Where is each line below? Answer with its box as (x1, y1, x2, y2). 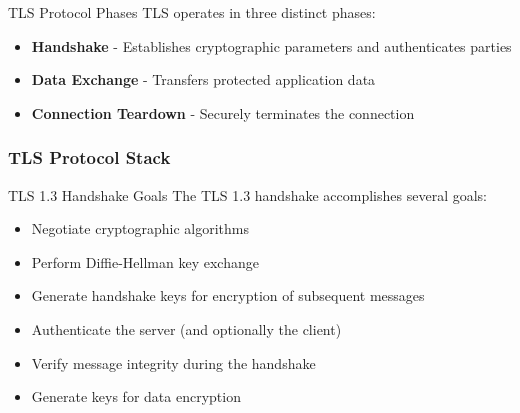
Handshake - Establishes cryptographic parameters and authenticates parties (31, 35, 512, 56)
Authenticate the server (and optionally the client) (31, 318, 342, 339)
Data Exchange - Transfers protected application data (31, 69, 376, 90)
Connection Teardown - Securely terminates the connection (31, 102, 415, 123)
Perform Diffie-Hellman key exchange (31, 251, 259, 272)
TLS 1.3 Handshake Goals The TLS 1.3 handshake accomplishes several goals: (8, 184, 487, 205)
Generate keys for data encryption (31, 386, 241, 407)
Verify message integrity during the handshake (31, 352, 316, 373)
